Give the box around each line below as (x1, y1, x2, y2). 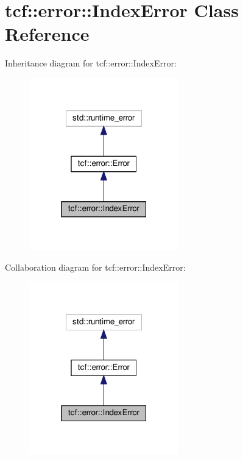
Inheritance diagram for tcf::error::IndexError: (5, 57, 177, 69)
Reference (5, 21, 90, 46)
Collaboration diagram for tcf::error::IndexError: (5, 260, 186, 273)
